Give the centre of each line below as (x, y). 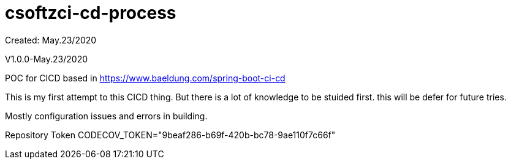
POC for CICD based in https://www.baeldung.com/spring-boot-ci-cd (145, 78)
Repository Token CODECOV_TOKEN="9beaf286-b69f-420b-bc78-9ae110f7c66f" (170, 135)
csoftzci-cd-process (91, 13)
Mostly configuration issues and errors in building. (106, 116)
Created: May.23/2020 (51, 40)
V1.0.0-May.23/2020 (47, 59)
